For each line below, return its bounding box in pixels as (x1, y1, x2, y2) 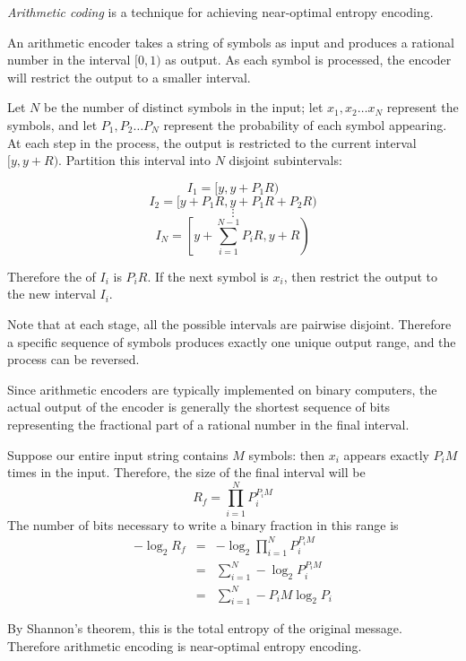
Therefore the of (7, 266, 96, 285)
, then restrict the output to (283, 266, 438, 285)
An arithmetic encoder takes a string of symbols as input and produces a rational (7, 32, 454, 51)
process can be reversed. (7, 350, 140, 369)
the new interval (7, 284, 96, 303)
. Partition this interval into (58, 151, 211, 170)
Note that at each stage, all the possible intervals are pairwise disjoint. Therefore (7, 314, 452, 333)
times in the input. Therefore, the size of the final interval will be (7, 463, 366, 482)
